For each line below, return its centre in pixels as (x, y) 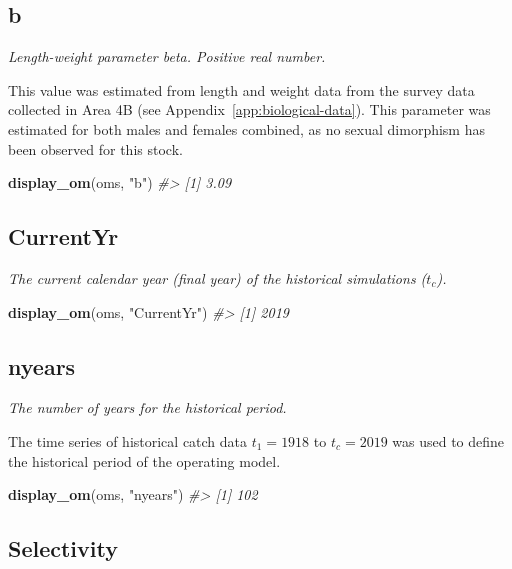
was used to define (448, 440)
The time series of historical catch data (128, 440)
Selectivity (63, 548)
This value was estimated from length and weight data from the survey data (241, 89)
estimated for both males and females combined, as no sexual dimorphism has (246, 128)
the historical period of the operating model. (144, 460)
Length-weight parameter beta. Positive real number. (167, 56)
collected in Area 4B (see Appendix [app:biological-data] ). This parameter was (249, 109)
